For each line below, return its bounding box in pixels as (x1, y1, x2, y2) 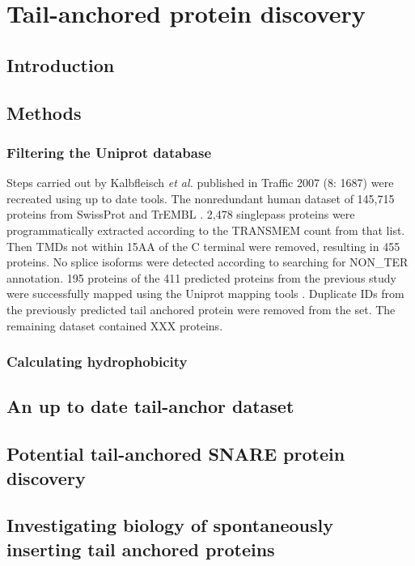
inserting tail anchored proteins (6, 536, 275, 561)
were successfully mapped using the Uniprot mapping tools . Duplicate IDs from (6, 285, 404, 302)
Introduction (6, 52, 115, 77)
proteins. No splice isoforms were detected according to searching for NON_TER (6, 253, 409, 270)
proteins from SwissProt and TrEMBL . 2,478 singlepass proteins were (6, 206, 355, 223)
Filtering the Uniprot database (6, 142, 212, 162)
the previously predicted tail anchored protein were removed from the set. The (6, 300, 396, 317)
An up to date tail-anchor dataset (6, 394, 294, 419)
